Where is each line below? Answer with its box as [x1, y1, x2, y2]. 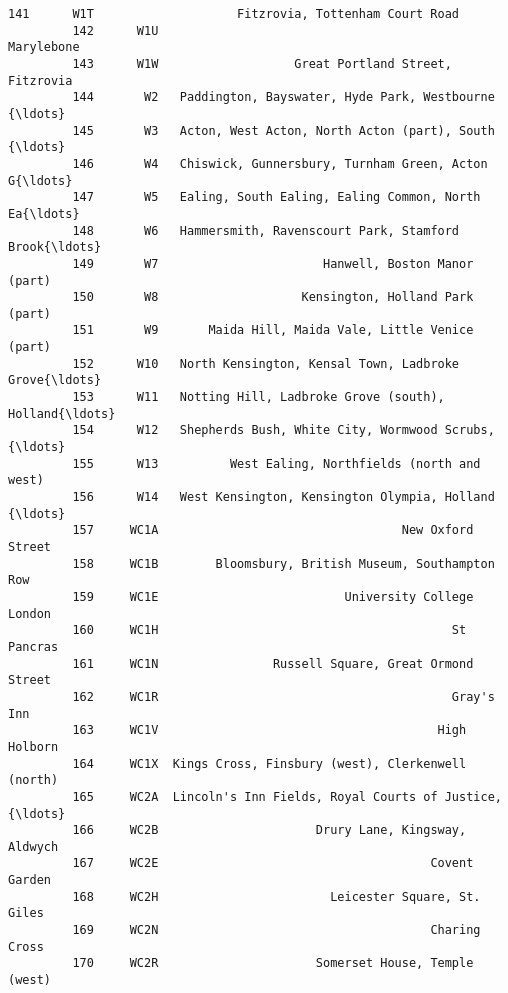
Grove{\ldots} [8, 373, 102, 388]
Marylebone [8, 40, 80, 55]
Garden [8, 873, 51, 888]
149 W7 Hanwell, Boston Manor [72, 256, 474, 271]
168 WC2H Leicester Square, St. [72, 889, 481, 904]
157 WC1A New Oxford [72, 523, 474, 538]
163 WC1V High [72, 723, 467, 738]
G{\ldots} [8, 173, 73, 188]
